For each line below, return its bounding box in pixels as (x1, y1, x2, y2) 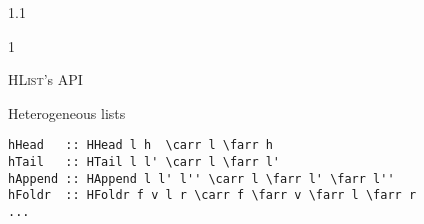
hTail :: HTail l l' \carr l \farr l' (8, 155, 281, 170)
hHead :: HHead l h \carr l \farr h (8, 138, 273, 153)
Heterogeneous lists (8, 102, 126, 123)
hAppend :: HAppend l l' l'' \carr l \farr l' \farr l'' (8, 171, 395, 186)
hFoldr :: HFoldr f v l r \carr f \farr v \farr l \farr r (8, 188, 417, 203)
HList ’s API (8, 69, 83, 90)
